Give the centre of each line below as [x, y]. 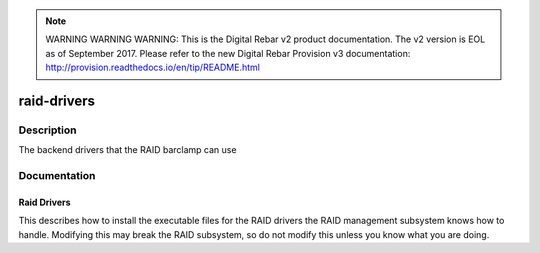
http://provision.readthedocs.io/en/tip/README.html [152, 67]
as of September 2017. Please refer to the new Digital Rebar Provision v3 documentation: [228, 53]
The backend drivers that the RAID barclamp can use [127, 150]
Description [47, 130]
